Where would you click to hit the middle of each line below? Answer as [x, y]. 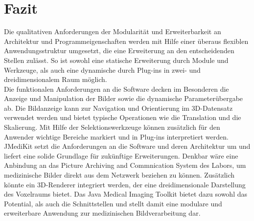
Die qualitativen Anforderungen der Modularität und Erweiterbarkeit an [113, 31]
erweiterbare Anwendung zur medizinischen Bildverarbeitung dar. [102, 213]
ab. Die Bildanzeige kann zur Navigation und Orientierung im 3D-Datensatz [118, 108]
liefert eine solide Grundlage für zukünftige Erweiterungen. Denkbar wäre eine [121, 155]
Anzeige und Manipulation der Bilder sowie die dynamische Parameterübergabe [124, 98]
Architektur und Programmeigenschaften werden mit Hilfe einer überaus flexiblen [126, 41]
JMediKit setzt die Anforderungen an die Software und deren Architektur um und [127, 146]
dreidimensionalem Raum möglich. [56, 79]
